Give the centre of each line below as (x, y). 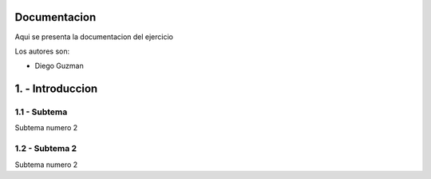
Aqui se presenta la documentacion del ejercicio (94, 37)
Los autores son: (42, 51)
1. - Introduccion (56, 89)
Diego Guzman (59, 66)
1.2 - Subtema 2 (46, 149)
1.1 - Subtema (41, 112)
